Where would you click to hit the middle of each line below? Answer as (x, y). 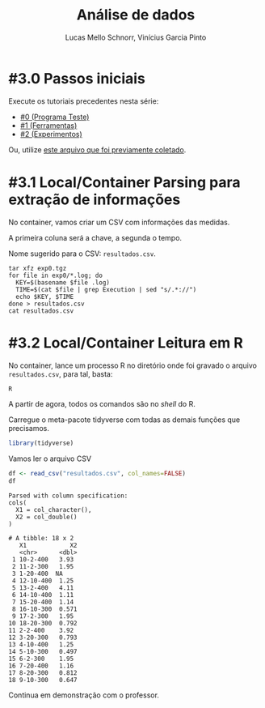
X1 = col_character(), (54, 510)
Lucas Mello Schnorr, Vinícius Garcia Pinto (136, 37)
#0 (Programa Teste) (55, 117)
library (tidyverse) (41, 443)
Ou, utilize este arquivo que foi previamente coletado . (97, 149)
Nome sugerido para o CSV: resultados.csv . (82, 254)
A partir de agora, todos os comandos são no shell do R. (102, 404)
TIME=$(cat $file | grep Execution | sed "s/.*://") (106, 289)
